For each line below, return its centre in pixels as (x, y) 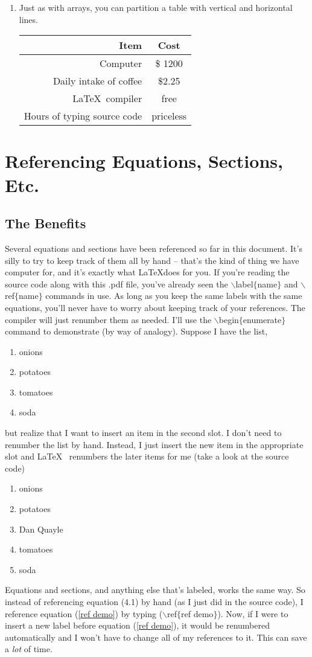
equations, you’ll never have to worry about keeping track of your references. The (155, 307)
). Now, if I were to (253, 613)
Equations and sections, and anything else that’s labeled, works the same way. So (155, 590)
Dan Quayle (41, 529)
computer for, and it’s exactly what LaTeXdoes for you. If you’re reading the (147, 272)
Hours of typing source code (83, 116)
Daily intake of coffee (97, 81)
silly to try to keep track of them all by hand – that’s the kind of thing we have (152, 260)
